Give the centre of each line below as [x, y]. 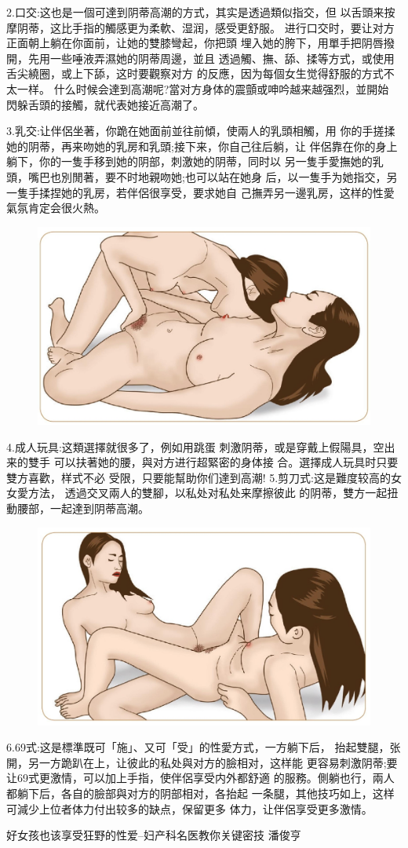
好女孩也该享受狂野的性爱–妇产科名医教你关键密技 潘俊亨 [154, 835]
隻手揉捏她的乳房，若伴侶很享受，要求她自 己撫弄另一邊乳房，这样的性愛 [206, 192]
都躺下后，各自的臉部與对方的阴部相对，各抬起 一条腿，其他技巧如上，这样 [200, 793]
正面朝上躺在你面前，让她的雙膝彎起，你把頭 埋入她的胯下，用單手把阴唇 [195, 43]
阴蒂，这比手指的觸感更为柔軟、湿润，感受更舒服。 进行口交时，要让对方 [206, 27]
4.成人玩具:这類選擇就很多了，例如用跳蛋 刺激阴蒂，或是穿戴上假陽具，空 [195, 446]
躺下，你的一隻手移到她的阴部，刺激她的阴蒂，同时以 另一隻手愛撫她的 [189, 161]
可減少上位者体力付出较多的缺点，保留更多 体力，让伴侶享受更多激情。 [189, 808]
